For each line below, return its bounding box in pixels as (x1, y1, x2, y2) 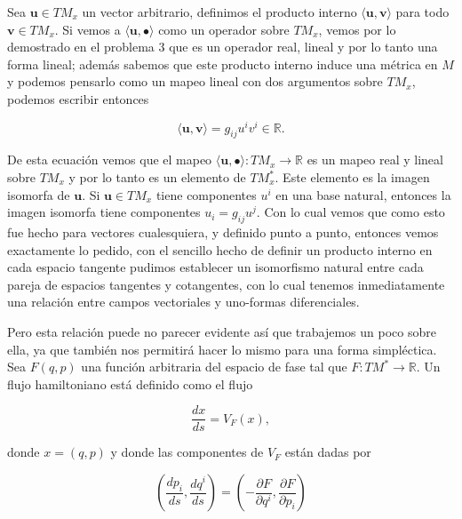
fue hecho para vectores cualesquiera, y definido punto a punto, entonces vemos (7, 223, 439, 242)
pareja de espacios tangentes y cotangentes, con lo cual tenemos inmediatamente (7, 275, 445, 293)
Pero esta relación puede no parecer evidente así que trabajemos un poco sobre (7, 322, 436, 340)
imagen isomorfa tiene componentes (7, 203, 201, 221)
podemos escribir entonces (7, 89, 149, 108)
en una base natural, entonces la (275, 185, 451, 204)
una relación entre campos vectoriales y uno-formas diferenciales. (7, 292, 360, 311)
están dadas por (284, 443, 371, 461)
